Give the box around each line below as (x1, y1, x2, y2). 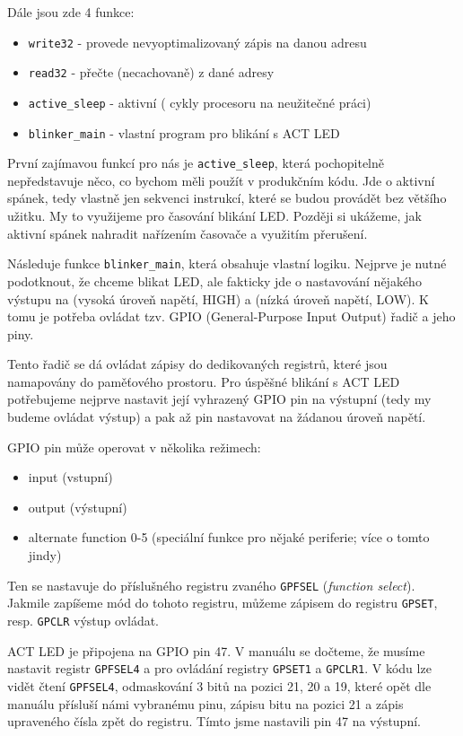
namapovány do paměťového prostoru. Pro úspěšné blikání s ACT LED (7, 372, 400, 390)
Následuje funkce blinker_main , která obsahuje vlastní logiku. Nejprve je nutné (7, 254, 447, 273)
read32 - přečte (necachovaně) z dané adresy (28, 63, 275, 82)
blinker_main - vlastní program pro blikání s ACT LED (28, 123, 340, 142)
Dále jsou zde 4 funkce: (7, 3, 135, 21)
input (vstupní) (28, 468, 113, 486)
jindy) (28, 546, 62, 565)
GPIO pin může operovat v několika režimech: (7, 437, 261, 456)
